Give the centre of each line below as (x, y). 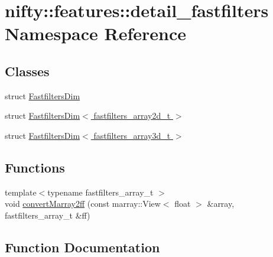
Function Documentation (82, 247)
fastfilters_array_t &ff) (48, 215)
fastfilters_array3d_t (132, 135)
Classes (27, 71)
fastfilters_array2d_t (132, 116)
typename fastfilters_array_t (100, 192)
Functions (35, 167)
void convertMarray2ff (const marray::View (83, 204)
